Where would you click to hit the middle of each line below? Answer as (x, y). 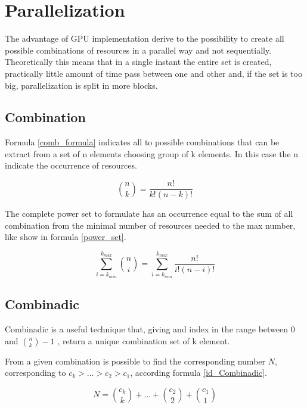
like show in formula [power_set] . (66, 237)
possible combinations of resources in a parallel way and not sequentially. (138, 50)
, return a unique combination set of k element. (144, 340)
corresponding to (35, 373)
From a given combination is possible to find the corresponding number (135, 361)
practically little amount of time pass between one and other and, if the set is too (153, 73)
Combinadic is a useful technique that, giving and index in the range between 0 (150, 329)
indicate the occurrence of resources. (71, 165)
